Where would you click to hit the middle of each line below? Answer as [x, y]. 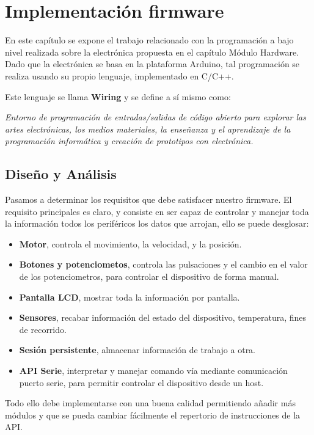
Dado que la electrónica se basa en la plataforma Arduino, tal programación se [152, 64]
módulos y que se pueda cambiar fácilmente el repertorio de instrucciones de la [153, 415]
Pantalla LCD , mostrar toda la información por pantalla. [130, 297]
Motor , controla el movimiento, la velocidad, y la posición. [130, 243]
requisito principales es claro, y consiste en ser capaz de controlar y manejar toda [157, 211]
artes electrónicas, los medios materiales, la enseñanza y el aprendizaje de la [148, 129]
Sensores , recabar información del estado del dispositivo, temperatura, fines [163, 317]
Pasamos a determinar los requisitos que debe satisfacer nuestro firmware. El [148, 199]
